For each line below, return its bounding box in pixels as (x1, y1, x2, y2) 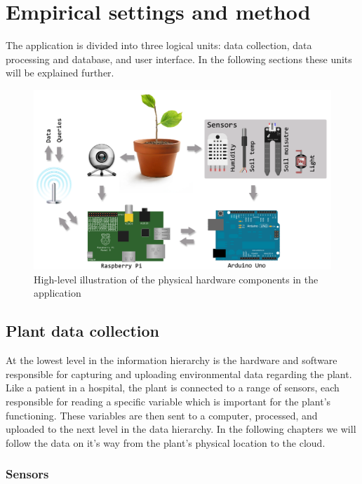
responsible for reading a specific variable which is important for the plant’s (6, 394, 331, 408)
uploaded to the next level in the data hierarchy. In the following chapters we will (6, 422, 356, 436)
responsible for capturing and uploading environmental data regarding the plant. (6, 366, 352, 381)
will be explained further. (6, 65, 114, 80)
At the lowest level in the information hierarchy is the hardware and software (6, 353, 337, 368)
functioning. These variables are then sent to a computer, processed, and (6, 408, 318, 422)
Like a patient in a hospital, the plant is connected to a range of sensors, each (6, 380, 340, 395)
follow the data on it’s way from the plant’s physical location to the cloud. (6, 435, 326, 450)
